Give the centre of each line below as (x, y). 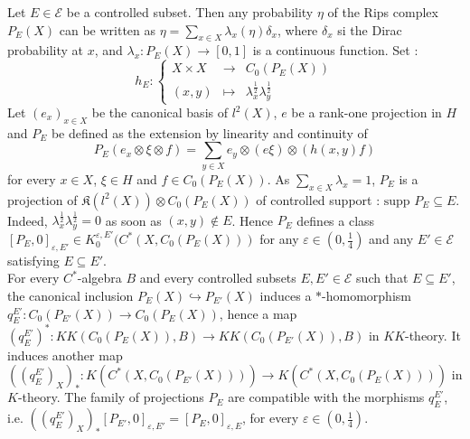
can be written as (108, 29)
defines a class (336, 220)
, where (297, 29)
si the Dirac (370, 29)
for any (279, 238)
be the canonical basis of (160, 112)
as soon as (133, 220)
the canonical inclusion (70, 295)
